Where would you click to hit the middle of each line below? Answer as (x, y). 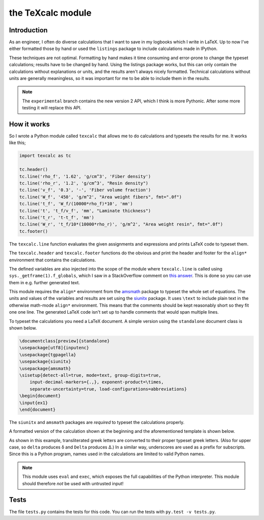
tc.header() (34, 170)
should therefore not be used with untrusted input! (73, 483)
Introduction (28, 30)
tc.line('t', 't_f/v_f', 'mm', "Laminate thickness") (85, 210)
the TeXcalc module (50, 13)
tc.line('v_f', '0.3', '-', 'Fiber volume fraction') (85, 190)
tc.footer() (34, 231)
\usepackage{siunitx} (45, 362)
